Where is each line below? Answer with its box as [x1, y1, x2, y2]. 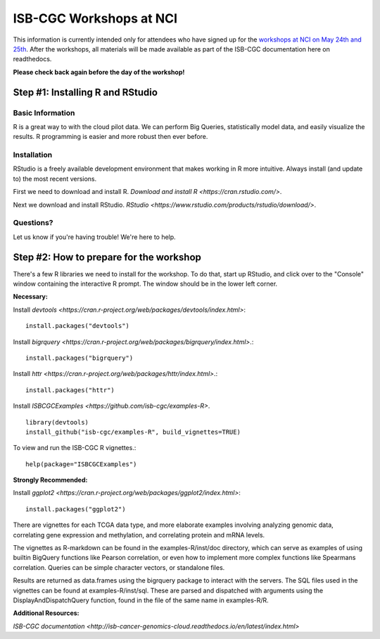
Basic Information [13, 108, 75, 118]
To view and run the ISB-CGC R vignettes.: [13, 444, 137, 452]
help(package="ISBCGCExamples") [25, 460, 137, 468]
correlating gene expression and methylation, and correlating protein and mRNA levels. [13, 530, 265, 539]
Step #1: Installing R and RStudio [13, 86, 158, 98]
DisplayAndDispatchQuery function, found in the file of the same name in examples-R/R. [13, 596, 269, 604]
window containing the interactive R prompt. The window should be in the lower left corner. [13, 279, 278, 288]
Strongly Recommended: [13, 476, 88, 485]
